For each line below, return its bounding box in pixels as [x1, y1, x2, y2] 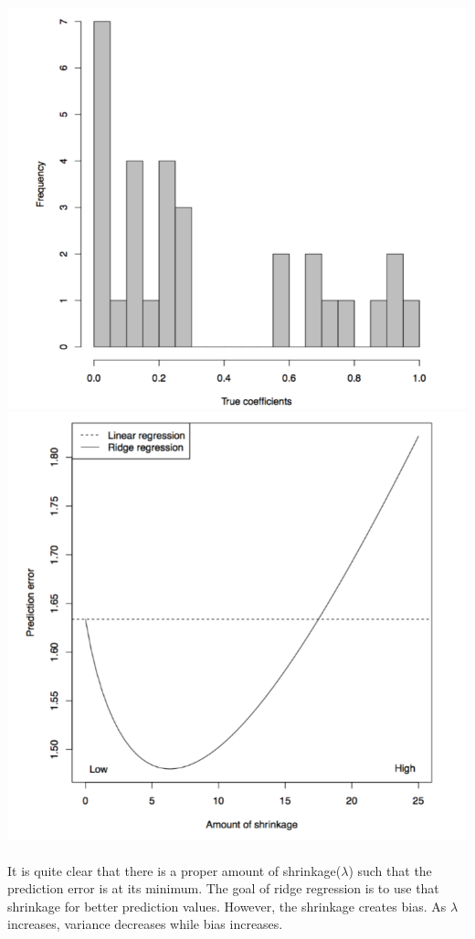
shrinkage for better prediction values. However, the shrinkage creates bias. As [7, 896, 447, 915]
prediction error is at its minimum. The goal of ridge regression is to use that [7, 879, 439, 898]
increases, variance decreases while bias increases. [7, 914, 283, 934]
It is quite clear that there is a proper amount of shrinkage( [7, 860, 342, 880]
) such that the [348, 860, 432, 880]
